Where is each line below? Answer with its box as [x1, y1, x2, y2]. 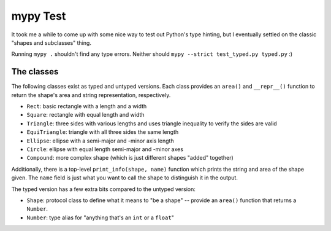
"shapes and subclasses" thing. [11, 39, 92, 46]
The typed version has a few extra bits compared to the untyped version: [11, 185, 196, 193]
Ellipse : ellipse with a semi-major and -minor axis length [26, 137, 174, 144]
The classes [11, 66, 59, 77]
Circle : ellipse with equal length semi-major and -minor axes [26, 145, 184, 153]
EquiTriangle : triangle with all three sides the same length [26, 128, 179, 136]
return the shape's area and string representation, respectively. [11, 91, 171, 98]
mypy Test [11, 9, 66, 23]
